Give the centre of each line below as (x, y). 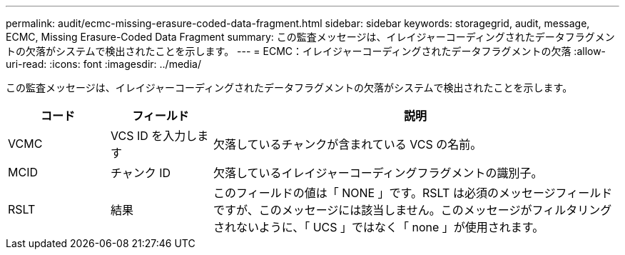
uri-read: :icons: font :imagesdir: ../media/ (103, 64)
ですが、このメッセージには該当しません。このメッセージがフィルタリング (412, 210)
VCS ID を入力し (154, 136)
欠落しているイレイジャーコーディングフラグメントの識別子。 (378, 173)
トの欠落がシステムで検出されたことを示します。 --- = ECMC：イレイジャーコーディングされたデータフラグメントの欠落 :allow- (306, 51)
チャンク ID (141, 173)
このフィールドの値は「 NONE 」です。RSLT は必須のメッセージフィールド (413, 193)
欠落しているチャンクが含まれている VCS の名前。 (347, 144)
